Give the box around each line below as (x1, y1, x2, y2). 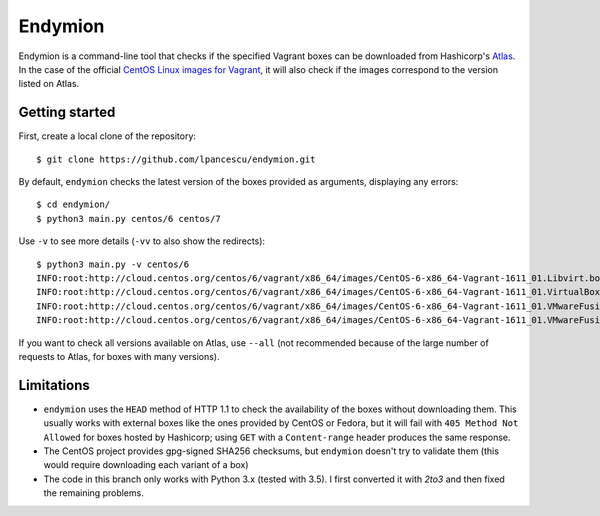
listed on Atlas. (18, 78, 80, 90)
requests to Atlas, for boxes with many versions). (18, 350, 220, 362)
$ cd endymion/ (36, 199, 111, 210)
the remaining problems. (43, 487, 144, 499)
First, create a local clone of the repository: (18, 130, 197, 142)
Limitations (18, 376, 90, 394)
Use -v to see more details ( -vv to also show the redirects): (18, 235, 265, 247)
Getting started (18, 104, 116, 121)
